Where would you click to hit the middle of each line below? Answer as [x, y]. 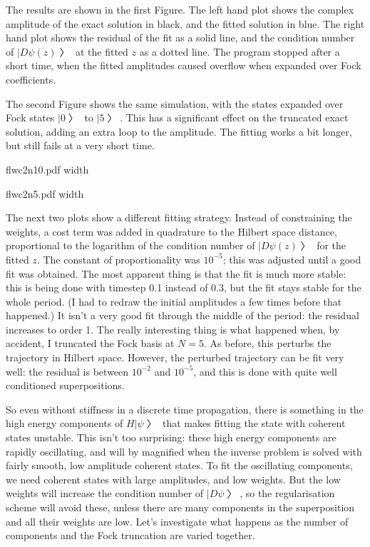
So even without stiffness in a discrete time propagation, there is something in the [185, 409]
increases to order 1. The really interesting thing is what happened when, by [173, 329]
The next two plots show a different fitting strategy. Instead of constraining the [179, 217]
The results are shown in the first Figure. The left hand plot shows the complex [180, 9]
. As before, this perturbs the [268, 343]
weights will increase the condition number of [105, 493]
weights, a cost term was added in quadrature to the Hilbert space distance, [171, 231]
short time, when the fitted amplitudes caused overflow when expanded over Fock [184, 65]
